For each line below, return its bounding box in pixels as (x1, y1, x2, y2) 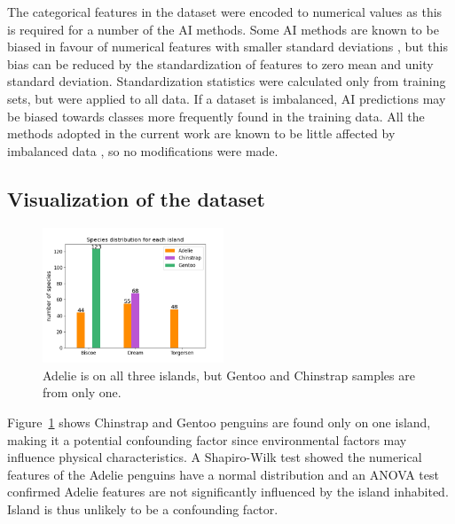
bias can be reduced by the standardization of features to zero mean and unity (7, 54, 434, 73)
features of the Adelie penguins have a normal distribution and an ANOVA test (7, 465, 439, 483)
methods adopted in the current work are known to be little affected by (7, 124, 396, 143)
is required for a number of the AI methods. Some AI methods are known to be (7, 20, 439, 38)
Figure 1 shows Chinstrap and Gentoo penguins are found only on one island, (7, 412, 431, 431)
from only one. (43, 383, 122, 402)
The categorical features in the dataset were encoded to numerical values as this (7, 3, 443, 20)
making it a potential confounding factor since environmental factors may (7, 430, 407, 449)
